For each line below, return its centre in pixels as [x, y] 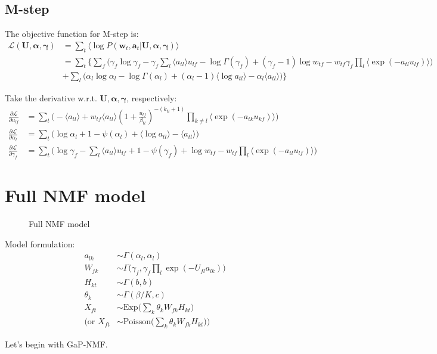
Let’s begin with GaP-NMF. [56, 344]
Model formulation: [40, 243]
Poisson [137, 322]
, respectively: [152, 98]
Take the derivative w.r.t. [51, 98]
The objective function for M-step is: [72, 34]
